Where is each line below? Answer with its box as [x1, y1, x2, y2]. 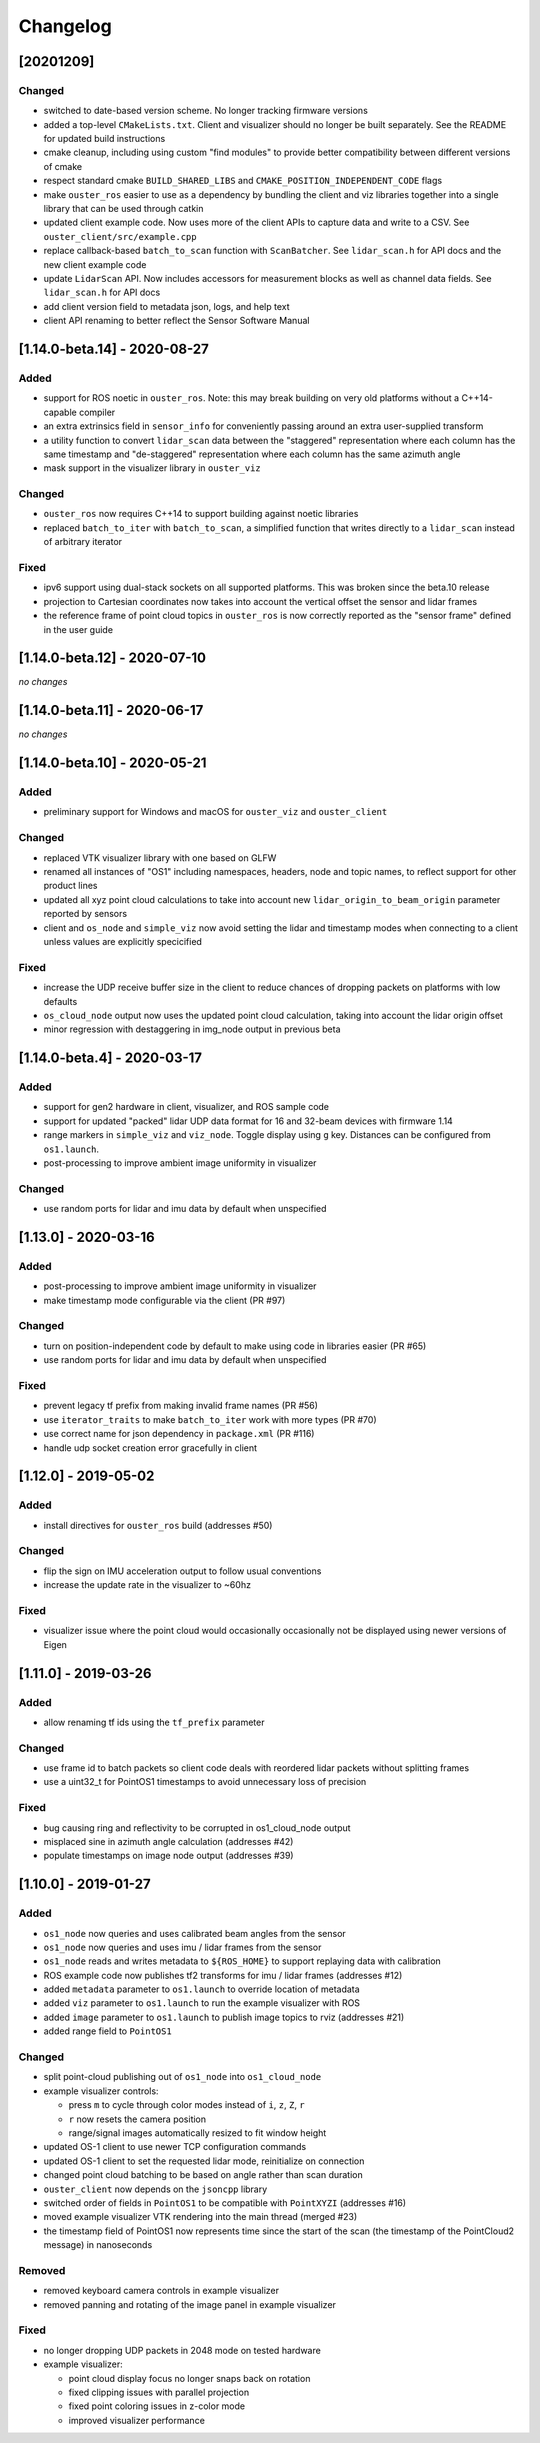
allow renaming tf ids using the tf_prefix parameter [43, 1716, 265, 1728]
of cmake [43, 160, 83, 172]
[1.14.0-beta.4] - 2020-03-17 [18, 1050, 203, 1067]
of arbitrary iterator [43, 536, 123, 548]
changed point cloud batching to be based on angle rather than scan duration [43, 2169, 364, 2181]
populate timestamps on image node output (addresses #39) [43, 1850, 294, 1862]
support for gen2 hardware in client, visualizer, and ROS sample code [43, 1101, 330, 1113]
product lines [43, 880, 98, 892]
